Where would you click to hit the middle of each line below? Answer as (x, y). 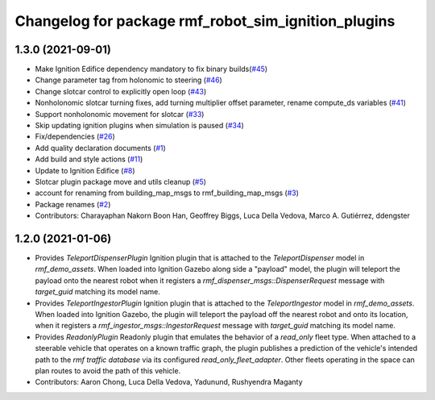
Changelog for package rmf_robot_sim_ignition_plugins (205, 21)
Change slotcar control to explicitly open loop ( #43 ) (121, 91)
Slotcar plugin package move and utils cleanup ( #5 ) (121, 181)
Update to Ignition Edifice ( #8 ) (85, 170)
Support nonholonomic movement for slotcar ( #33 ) (120, 114)
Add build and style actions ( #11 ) (89, 159)
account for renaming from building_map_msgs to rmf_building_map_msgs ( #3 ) (167, 193)
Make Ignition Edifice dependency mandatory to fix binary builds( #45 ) (151, 69)
